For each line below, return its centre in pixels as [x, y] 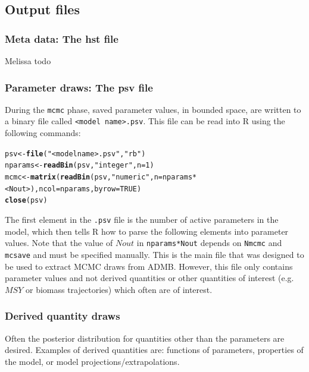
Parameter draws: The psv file [79, 87]
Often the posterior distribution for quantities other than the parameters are [145, 338]
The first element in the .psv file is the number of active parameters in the [142, 219]
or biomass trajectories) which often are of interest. [119, 289]
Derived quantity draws [63, 316]
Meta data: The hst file [62, 38]
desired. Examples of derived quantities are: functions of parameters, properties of [154, 350]
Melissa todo [28, 61]
